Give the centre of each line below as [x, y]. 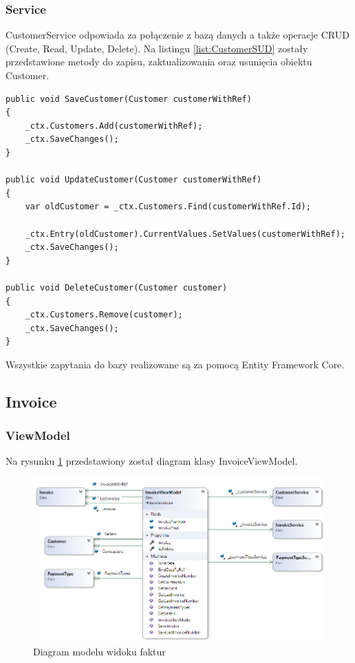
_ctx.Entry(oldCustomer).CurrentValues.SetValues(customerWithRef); [185, 234]
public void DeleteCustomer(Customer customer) [117, 287]
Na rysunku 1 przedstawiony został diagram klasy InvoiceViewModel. [152, 461]
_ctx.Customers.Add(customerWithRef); [114, 126]
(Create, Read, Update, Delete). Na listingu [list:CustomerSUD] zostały [157, 48]
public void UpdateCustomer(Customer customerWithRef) [134, 180]
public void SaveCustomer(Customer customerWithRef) [129, 99]
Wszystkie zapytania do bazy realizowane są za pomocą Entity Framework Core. [175, 364]
